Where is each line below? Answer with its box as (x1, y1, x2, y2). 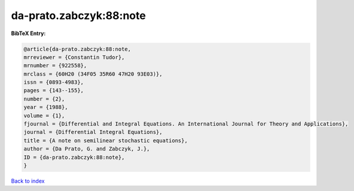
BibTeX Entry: (11, 30, 46, 37)
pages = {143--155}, (23, 87, 84, 94)
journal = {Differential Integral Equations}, (23, 129, 163, 136)
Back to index (11, 177, 45, 184)
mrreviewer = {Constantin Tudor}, (23, 54, 125, 61)
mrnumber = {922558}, (23, 62, 87, 69)
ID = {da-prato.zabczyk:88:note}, (23, 154, 125, 161)
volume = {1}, (23, 112, 65, 119)
